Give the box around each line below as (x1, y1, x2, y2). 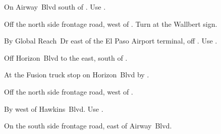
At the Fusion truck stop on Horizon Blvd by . (4, 69, 149, 80)
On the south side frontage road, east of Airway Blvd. (4, 120, 172, 131)
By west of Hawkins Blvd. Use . (4, 103, 103, 114)
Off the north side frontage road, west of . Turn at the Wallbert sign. (4, 18, 217, 29)
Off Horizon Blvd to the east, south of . (4, 52, 128, 63)
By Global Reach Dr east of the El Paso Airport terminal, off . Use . (4, 35, 217, 46)
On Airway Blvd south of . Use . (4, 2, 106, 12)
